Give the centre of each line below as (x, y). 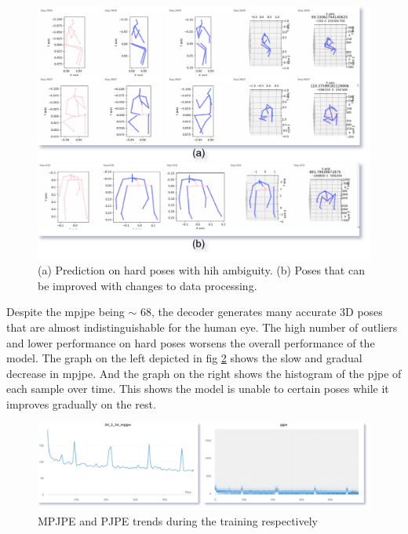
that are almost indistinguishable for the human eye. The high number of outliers (202, 327)
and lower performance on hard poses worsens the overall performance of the (191, 342)
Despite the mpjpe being (66, 312)
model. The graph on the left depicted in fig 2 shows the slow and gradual (184, 358)
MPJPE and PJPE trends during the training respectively (178, 521)
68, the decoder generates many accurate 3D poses (261, 312)
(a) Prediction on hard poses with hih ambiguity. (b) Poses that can (201, 270)
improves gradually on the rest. (81, 403)
